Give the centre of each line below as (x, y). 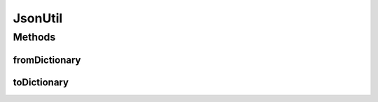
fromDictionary (47, 60)
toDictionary (41, 82)
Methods (34, 37)
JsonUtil (38, 18)
